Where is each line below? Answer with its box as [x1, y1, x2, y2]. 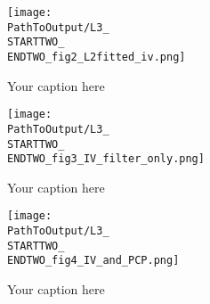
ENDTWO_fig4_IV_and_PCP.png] [7, 254, 180, 267]
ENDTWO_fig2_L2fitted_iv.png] [7, 50, 186, 63]
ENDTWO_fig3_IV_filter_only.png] [7, 152, 205, 166]
